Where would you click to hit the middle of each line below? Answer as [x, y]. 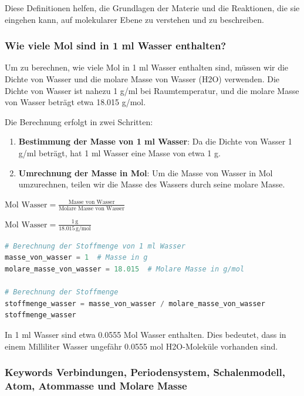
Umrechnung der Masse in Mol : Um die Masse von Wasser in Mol [146, 172]
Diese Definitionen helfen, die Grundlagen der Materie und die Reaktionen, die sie [152, 8]
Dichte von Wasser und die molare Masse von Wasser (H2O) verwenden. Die [142, 79]
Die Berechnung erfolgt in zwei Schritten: [79, 121]
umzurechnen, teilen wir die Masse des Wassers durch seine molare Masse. [152, 184]
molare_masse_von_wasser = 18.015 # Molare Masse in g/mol [125, 269]
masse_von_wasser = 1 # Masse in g [76, 258]
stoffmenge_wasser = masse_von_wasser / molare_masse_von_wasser [135, 303]
